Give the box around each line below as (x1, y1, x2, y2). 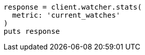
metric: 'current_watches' (12, 11, 120, 19)
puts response (4, 27, 60, 35)
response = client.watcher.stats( (4, 3, 142, 11)
